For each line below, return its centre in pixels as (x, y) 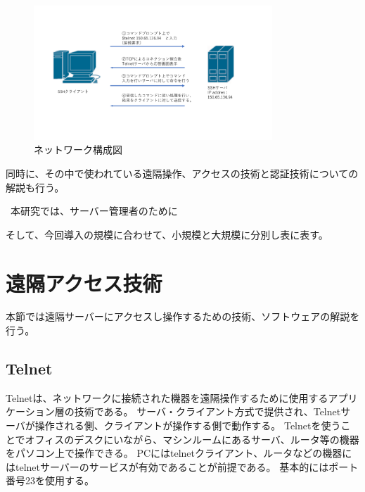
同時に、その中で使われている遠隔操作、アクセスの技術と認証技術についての (182, 173)
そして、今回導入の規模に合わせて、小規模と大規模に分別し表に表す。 (167, 234)
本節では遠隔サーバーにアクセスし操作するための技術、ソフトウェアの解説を (183, 316)
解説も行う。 (35, 187)
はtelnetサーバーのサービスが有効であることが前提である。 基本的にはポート (182, 466)
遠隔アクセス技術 (84, 283)
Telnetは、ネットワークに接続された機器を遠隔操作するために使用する (167, 397)
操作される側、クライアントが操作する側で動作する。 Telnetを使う (188, 425)
